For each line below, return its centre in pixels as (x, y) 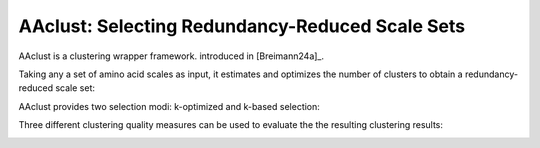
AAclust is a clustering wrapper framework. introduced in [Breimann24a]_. (171, 56)
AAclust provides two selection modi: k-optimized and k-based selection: (169, 106)
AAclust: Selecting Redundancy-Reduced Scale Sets (241, 26)
